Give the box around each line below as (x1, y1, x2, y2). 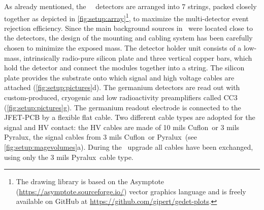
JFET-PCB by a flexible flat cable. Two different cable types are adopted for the (4, 112, 255, 122)
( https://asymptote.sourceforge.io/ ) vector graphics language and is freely (16, 186, 246, 196)
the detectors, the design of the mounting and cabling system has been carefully (4, 32, 253, 43)
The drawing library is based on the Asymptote (16, 176, 164, 187)
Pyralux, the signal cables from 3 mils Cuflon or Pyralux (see (4, 132, 197, 142)
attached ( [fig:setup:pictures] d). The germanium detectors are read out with (4, 82, 240, 93)
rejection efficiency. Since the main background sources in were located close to (4, 22, 253, 33)
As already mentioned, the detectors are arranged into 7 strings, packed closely (4, 1, 257, 11)
